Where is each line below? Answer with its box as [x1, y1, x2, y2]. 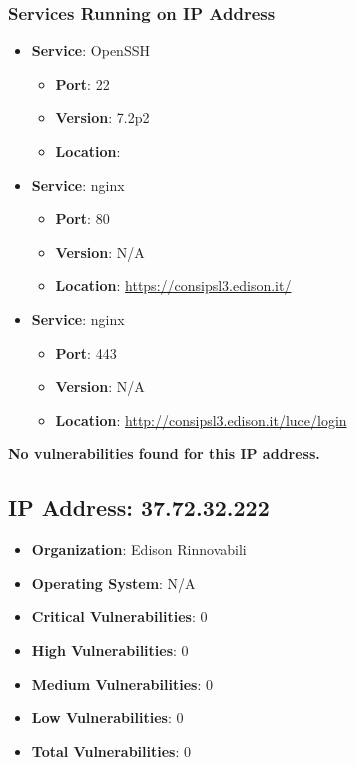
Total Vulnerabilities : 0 [31, 740, 191, 761]
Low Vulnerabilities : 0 [31, 707, 184, 728]
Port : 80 [55, 208, 110, 229]
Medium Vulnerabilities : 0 [31, 673, 213, 694]
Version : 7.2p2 [55, 107, 150, 128]
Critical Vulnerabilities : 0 [31, 606, 208, 627]
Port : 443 [55, 342, 117, 363]
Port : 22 [55, 73, 110, 94]
